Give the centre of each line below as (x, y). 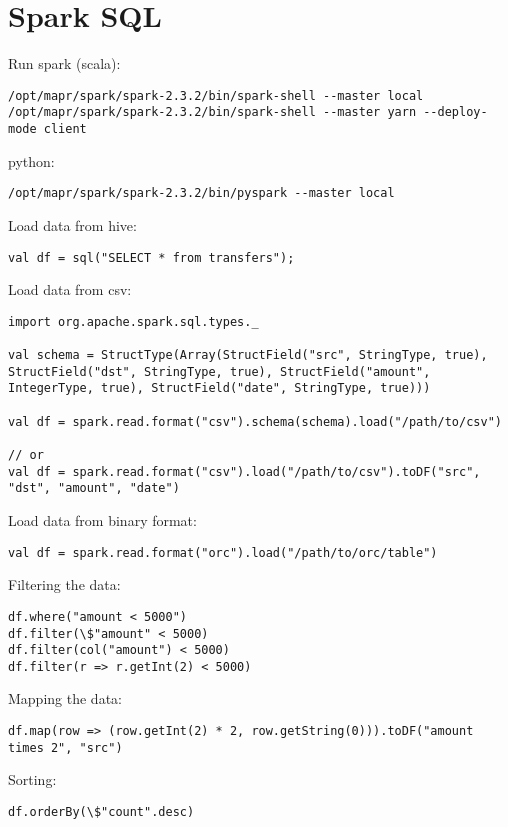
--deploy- (455, 112)
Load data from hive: (72, 224)
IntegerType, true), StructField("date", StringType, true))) (219, 388)
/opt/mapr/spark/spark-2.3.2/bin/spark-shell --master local (216, 95)
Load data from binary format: (102, 520)
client (65, 129)
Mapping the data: (65, 698)
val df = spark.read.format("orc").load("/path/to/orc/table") (223, 552)
